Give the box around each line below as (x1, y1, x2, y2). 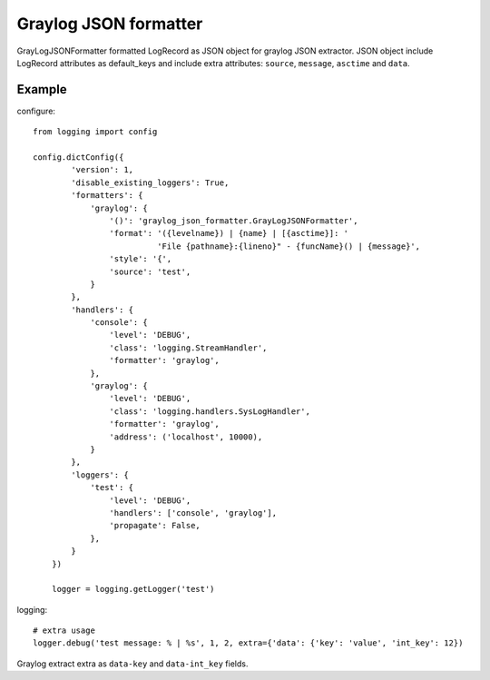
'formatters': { (71, 191, 143, 201)
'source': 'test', (109, 266, 191, 277)
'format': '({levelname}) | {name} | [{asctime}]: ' (109, 228, 349, 239)
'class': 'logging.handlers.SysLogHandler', (109, 406, 310, 417)
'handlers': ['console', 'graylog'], (109, 508, 277, 517)
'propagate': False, (109, 520, 201, 531)
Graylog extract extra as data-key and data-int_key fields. (16, 658, 249, 669)
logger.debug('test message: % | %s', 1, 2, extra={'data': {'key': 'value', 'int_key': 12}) (33, 638, 464, 648)
